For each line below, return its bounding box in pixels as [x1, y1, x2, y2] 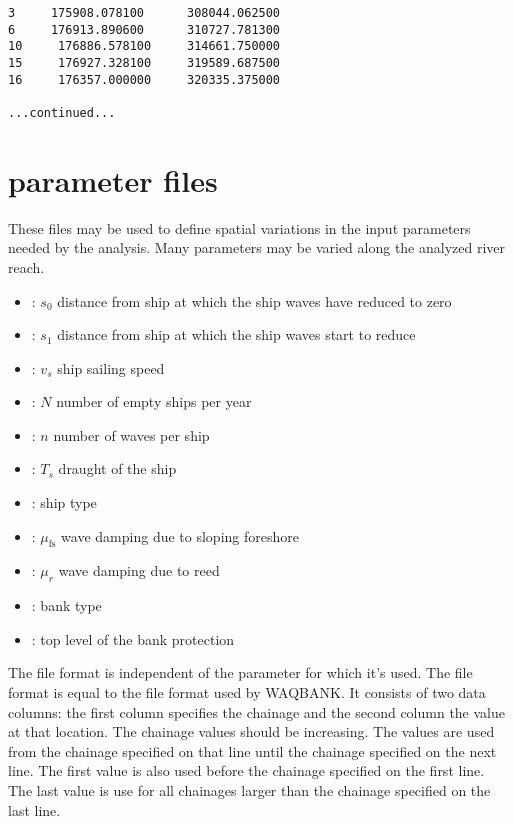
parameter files [8, 159, 218, 200]
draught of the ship [58, 458, 177, 479]
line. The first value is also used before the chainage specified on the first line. [8, 760, 485, 781]
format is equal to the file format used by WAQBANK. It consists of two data [8, 682, 486, 703]
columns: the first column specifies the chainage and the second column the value [8, 701, 505, 722]
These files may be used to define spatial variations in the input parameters [8, 217, 471, 238]
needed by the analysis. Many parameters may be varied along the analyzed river [8, 237, 506, 258]
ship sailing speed [57, 357, 165, 378]
